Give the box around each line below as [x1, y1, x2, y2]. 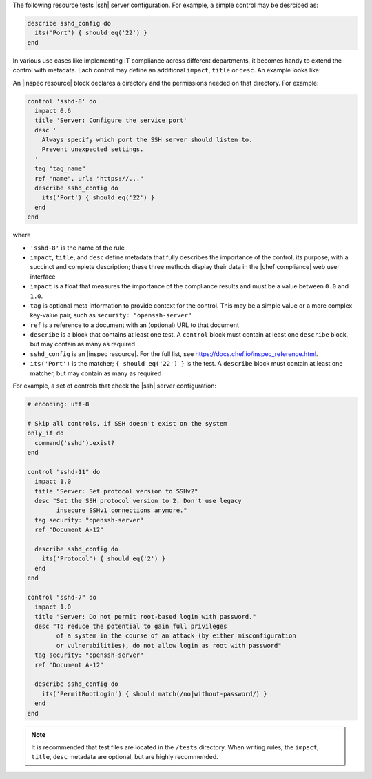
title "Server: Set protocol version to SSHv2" [34, 487, 198, 495]
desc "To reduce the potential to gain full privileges [34, 622, 227, 631]
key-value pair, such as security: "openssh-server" [30, 311, 192, 319]
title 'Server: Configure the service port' [34, 117, 187, 124]
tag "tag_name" [34, 165, 86, 172]
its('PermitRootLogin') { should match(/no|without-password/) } [41, 690, 267, 698]
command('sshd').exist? [34, 439, 115, 446]
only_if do [27, 429, 64, 437]
